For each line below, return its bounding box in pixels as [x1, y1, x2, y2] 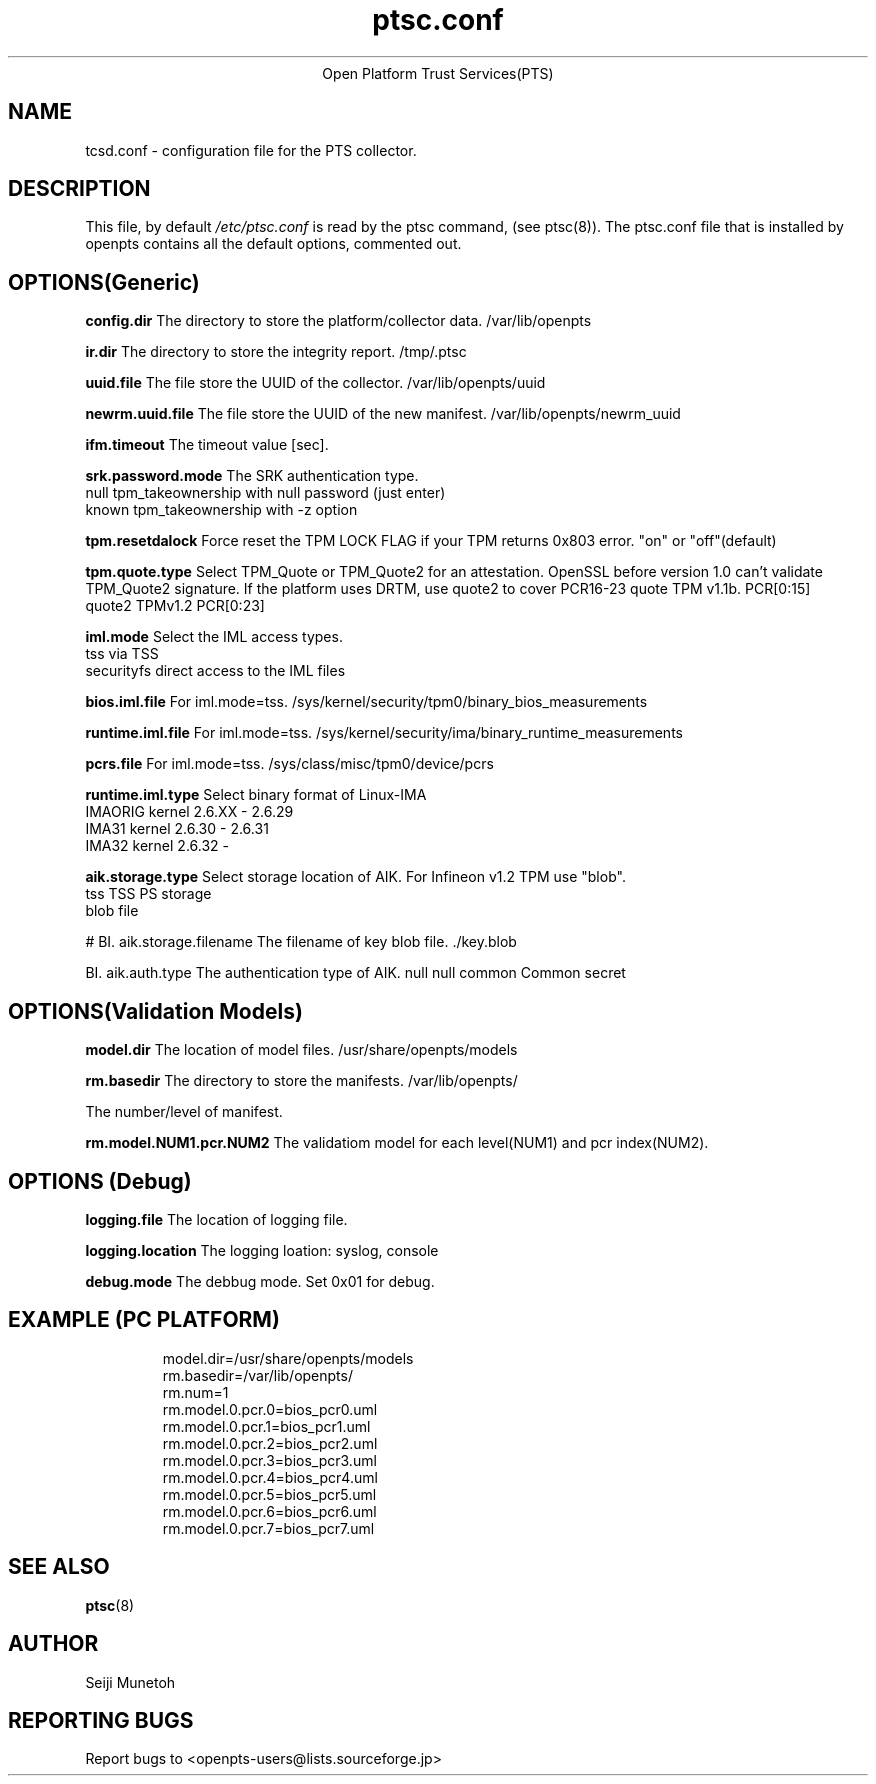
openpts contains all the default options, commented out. [85, 235, 462, 253]
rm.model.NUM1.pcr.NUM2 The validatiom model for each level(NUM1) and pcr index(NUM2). [85, 1134, 709, 1152]
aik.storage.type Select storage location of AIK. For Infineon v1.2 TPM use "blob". [85, 868, 626, 886]
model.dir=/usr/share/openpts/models [162, 1349, 414, 1367]
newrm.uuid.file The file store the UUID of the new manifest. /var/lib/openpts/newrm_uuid [85, 405, 681, 423]
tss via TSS [85, 645, 159, 663]
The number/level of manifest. [85, 1103, 283, 1121]
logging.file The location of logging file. [85, 1210, 348, 1228]
